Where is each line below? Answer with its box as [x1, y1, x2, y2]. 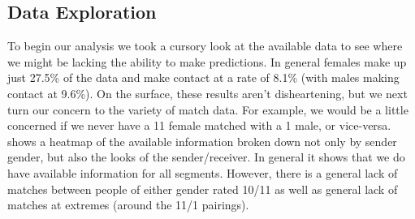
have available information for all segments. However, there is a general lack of [7, 164, 398, 181]
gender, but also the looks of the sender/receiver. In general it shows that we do [7, 148, 405, 165]
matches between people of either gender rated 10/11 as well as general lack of [7, 180, 398, 197]
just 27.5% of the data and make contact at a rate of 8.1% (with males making [7, 69, 400, 86]
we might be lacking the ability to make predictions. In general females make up [7, 53, 407, 70]
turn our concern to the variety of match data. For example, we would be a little [7, 101, 409, 118]
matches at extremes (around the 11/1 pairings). [7, 196, 249, 213]
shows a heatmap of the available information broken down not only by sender [7, 132, 397, 149]
